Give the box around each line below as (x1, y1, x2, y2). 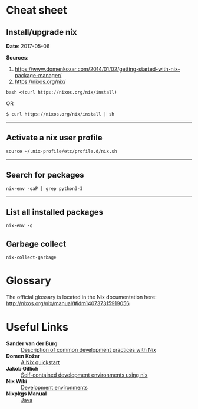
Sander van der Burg (6, 340, 58, 347)
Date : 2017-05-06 (6, 42, 50, 50)
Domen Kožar (6, 352, 40, 360)
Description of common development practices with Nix (21, 346, 156, 354)
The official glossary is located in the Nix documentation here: (6, 293, 157, 301)
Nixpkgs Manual (6, 390, 47, 397)
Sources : (6, 54, 29, 61)
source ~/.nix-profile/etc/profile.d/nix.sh (6, 148, 117, 154)
